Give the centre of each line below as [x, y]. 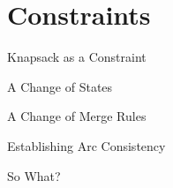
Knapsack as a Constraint [77, 57]
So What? [34, 175]
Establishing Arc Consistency [86, 145]
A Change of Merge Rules [77, 116]
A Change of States [60, 86]
